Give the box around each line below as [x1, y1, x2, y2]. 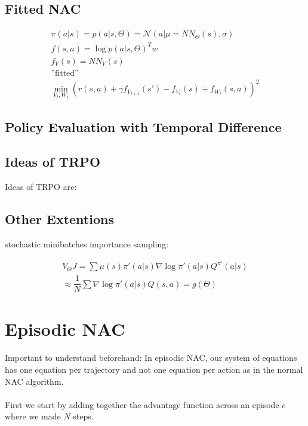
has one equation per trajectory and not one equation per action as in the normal [5, 363, 303, 375]
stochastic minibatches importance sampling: [5, 238, 169, 250]
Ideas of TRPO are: [5, 180, 77, 193]
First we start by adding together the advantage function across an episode [5, 398, 279, 410]
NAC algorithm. [5, 375, 64, 387]
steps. [73, 410, 94, 422]
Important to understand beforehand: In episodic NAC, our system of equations [5, 351, 297, 364]
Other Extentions [5, 210, 114, 228]
